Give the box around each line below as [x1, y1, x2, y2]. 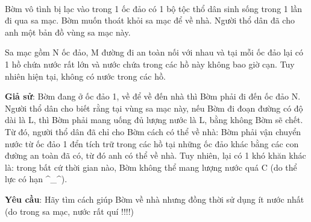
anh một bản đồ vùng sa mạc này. [5, 25, 131, 38]
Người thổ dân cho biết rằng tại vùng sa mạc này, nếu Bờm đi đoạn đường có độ [5, 101, 303, 114]
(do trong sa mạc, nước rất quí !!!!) [5, 205, 134, 217]
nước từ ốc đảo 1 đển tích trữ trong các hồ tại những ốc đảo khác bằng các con [5, 137, 299, 150]
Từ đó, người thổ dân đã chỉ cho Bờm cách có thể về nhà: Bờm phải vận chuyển [5, 125, 301, 138]
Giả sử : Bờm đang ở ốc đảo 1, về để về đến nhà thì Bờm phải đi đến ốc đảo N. [5, 90, 301, 103]
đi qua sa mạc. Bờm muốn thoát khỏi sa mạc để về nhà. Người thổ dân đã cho [5, 14, 295, 27]
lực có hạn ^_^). [5, 173, 68, 185]
